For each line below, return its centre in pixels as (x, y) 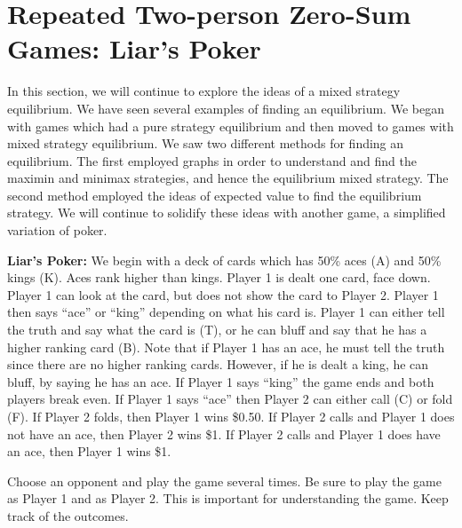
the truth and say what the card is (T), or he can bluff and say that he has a (217, 330)
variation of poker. (57, 230)
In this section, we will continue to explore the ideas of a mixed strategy (204, 91)
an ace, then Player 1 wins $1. (89, 451)
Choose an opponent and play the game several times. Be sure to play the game (224, 481)
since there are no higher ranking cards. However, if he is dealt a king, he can (218, 364)
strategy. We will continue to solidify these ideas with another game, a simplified (227, 213)
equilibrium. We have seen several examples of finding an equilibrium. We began (226, 108)
